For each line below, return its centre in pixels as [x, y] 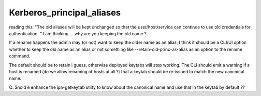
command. [20, 56]
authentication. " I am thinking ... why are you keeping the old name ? [78, 33]
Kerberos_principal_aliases [65, 13]
